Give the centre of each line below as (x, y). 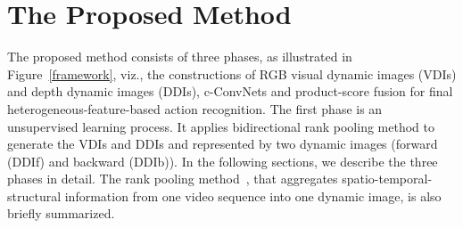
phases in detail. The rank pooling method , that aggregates (173, 179)
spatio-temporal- (387, 179)
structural (34, 195)
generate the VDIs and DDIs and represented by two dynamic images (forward (223, 144)
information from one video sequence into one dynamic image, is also (253, 195)
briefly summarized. (61, 213)
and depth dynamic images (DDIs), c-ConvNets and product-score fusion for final (230, 91)
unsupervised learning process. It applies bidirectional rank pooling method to (221, 126)
